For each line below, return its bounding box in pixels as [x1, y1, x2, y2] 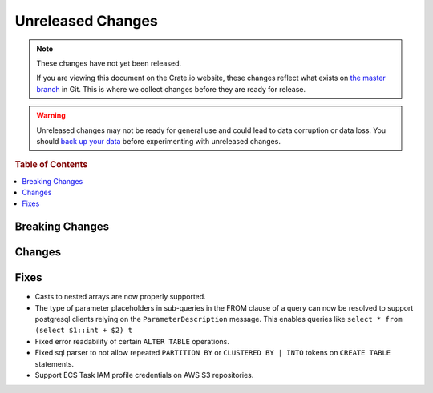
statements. [34, 359, 75, 368]
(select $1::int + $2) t [34, 326, 132, 335]
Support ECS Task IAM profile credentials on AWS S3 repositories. [34, 371, 254, 379]
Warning [36, 110, 66, 120]
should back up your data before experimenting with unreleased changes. [36, 136, 281, 146]
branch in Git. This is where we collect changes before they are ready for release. [36, 84, 306, 94]
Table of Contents [14, 159, 88, 170]
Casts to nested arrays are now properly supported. [34, 292, 206, 302]
